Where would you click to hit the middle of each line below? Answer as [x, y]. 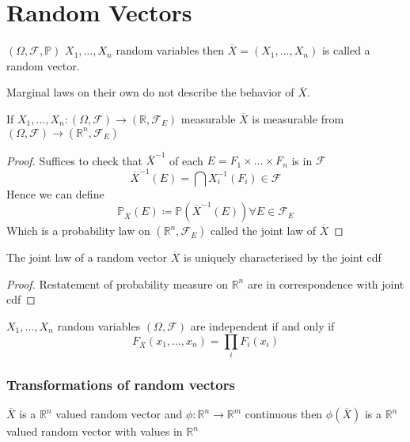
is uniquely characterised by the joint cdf [282, 257]
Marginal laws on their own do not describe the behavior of [150, 92]
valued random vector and [119, 414]
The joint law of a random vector [87, 257]
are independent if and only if [262, 325]
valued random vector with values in [95, 431]
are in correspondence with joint [326, 283]
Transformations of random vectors [121, 384]
